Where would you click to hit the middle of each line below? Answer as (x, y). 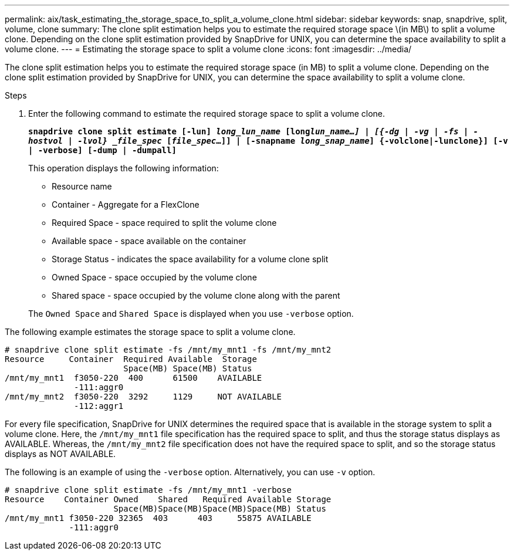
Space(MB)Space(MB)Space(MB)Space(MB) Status (220, 509)
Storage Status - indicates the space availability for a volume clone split (190, 259)
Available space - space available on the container (149, 241)
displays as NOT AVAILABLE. (60, 454)
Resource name (82, 186)
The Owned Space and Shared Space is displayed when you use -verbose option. (191, 314)
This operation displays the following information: (124, 168)
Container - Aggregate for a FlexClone (126, 204)
